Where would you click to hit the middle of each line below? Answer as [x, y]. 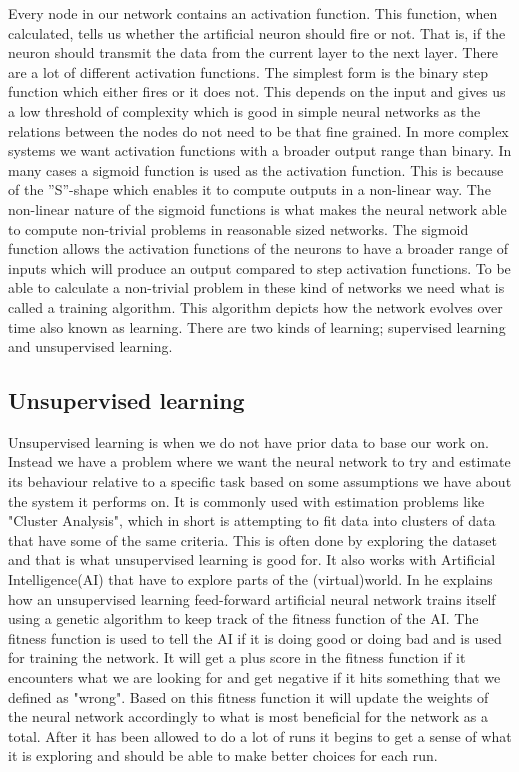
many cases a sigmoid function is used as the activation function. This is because [256, 169]
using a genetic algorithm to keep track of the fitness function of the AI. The [243, 618]
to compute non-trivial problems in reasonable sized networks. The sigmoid [238, 228]
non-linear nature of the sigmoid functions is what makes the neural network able [257, 208]
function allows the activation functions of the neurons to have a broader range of [258, 248]
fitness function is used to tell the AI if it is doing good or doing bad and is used [255, 637]
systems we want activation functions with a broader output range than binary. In [260, 150]
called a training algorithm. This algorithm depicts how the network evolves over [255, 306]
